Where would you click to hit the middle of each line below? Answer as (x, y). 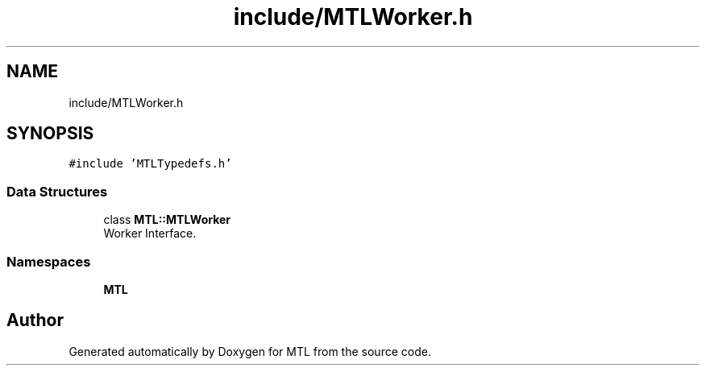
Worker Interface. (150, 234)
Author (35, 320)
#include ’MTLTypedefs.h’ (150, 164)
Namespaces (49, 261)
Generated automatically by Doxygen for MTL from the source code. (250, 351)
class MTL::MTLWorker (167, 220)
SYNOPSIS (50, 134)
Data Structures (57, 191)
